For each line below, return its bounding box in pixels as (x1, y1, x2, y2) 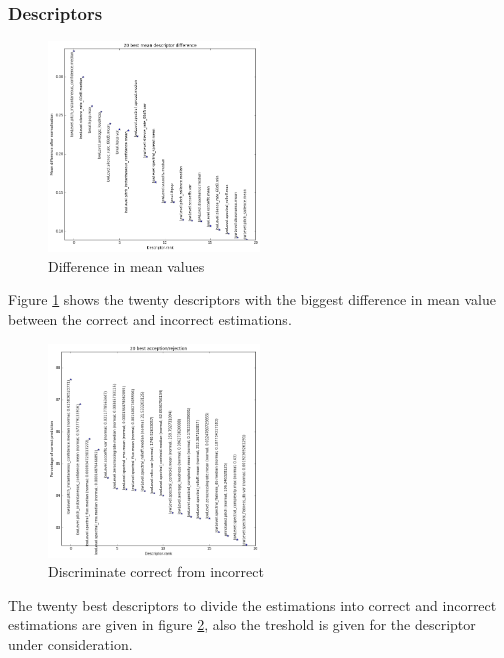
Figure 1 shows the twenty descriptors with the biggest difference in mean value (8, 289, 496, 310)
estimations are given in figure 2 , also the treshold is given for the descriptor (8, 614, 476, 635)
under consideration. (8, 634, 133, 655)
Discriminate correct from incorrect (48, 561, 264, 582)
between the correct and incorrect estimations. (8, 308, 292, 329)
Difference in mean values (48, 255, 205, 276)
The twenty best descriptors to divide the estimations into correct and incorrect (8, 594, 497, 615)
